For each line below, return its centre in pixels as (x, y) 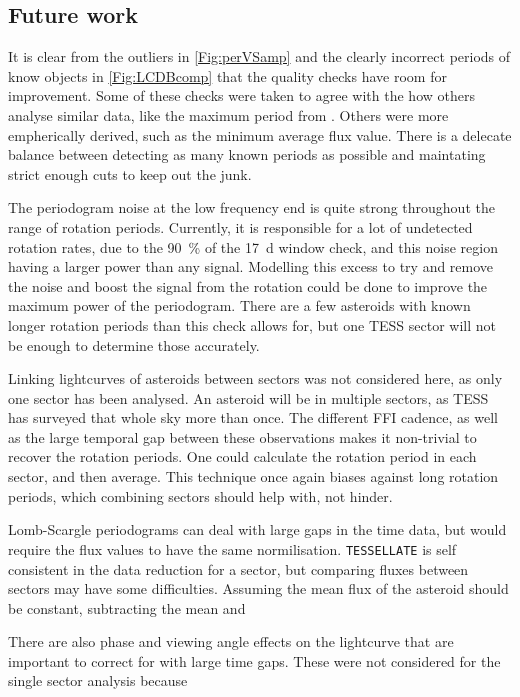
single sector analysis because (98, 680)
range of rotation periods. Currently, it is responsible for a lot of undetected (240, 226)
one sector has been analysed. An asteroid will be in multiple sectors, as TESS (248, 397)
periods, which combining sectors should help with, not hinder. (200, 495)
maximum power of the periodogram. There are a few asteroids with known (239, 305)
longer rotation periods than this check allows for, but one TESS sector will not (252, 324)
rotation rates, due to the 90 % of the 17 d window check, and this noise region (253, 246)
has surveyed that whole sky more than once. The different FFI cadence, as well (253, 417)
